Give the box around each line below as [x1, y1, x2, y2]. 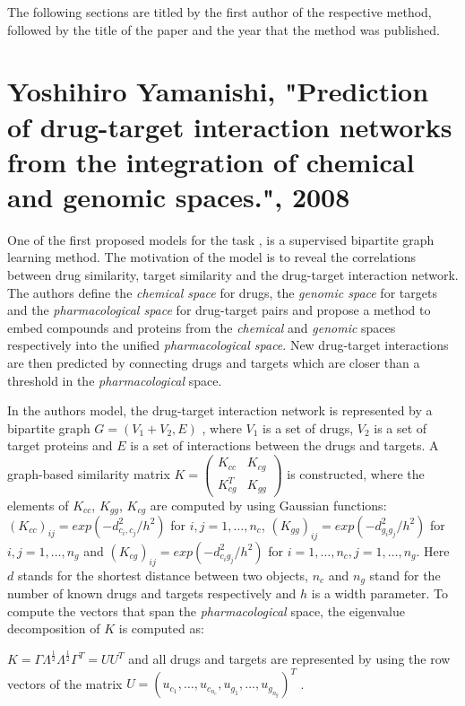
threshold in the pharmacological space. [7, 370, 222, 389]
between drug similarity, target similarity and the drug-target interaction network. [7, 266, 459, 284]
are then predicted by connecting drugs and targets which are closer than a [7, 353, 420, 372]
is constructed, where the [287, 464, 425, 483]
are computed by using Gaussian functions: [150, 495, 387, 514]
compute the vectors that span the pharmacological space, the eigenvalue [7, 601, 405, 620]
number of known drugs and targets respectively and [7, 584, 297, 603]
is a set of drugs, [263, 418, 354, 437]
